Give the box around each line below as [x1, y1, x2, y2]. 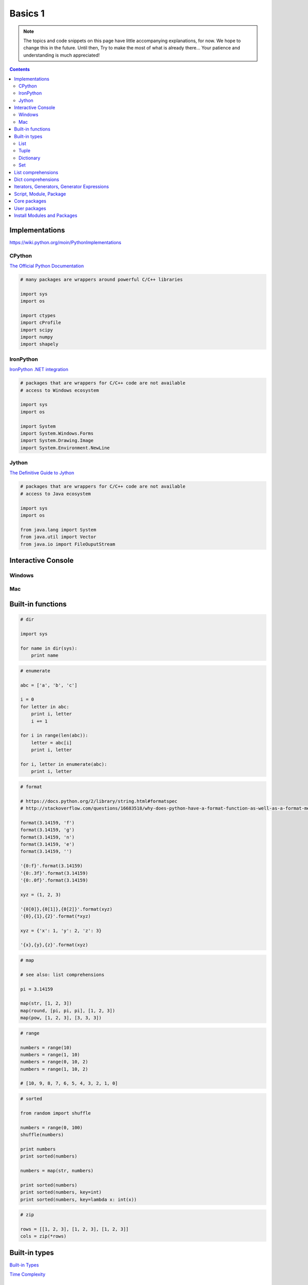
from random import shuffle [20, 1110, 91, 1116]
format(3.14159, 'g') [20, 827, 75, 833]
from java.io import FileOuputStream [20, 541, 115, 547]
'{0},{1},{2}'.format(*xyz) [20, 913, 91, 919]
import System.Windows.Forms [20, 430, 94, 436]
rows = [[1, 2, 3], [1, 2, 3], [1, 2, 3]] [20, 1226, 129, 1232]
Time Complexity [9, 1271, 46, 1277]
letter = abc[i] [31, 740, 72, 745]
